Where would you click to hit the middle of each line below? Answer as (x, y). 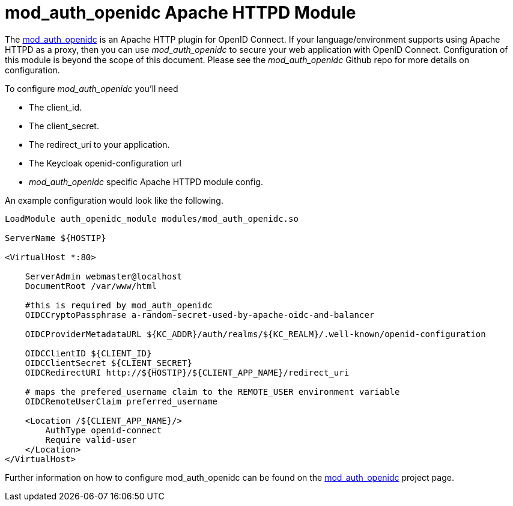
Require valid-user (91, 440)
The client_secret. (64, 126)
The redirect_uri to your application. (99, 144)
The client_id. (56, 107)
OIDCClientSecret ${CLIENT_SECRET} (108, 363)
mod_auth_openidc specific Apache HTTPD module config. (146, 181)
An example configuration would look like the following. (114, 200)
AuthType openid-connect (104, 430)
